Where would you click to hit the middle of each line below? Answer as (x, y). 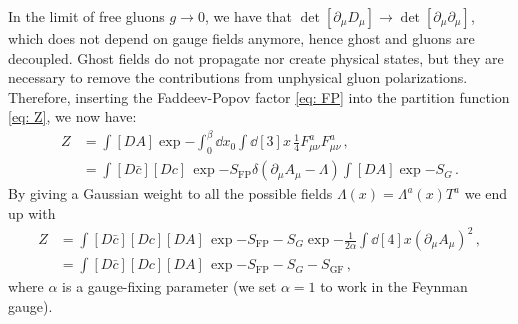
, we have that (248, 16)
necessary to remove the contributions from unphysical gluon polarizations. (238, 77)
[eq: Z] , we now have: (72, 116)
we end (486, 193)
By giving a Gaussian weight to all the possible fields (170, 193)
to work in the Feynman (394, 286)
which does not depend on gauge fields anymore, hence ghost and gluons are (241, 38)
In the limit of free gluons (86, 16)
